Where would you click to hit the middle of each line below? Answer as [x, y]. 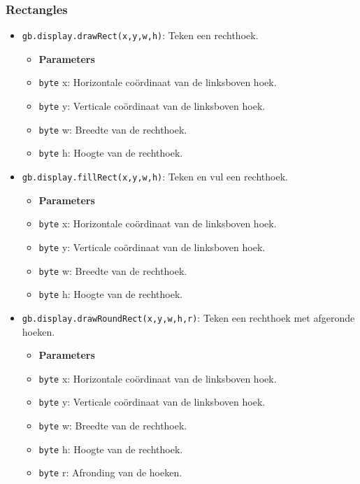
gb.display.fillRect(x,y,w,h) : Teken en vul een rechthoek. [155, 177]
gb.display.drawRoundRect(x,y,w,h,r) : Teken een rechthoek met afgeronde [188, 317]
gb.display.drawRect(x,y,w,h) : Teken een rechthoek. [140, 35]
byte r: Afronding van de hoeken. [110, 472]
